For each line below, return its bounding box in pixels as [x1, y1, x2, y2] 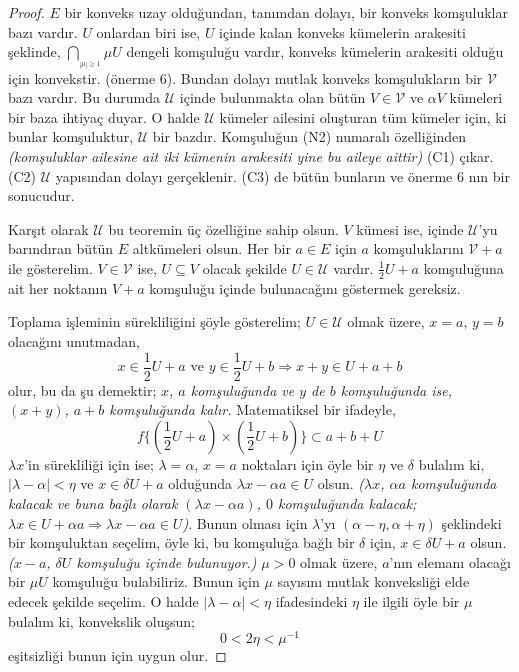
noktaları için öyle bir [241, 453, 374, 474]
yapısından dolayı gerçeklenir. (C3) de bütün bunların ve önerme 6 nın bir [55, 165, 510, 186]
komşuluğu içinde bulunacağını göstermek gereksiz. [149, 277, 461, 298]
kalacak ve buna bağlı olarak [8, 493, 178, 514]
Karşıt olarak [8, 218, 89, 239]
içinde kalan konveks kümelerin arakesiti [219, 21, 466, 42]
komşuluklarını [373, 238, 464, 259]
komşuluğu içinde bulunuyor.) [76, 551, 257, 572]
